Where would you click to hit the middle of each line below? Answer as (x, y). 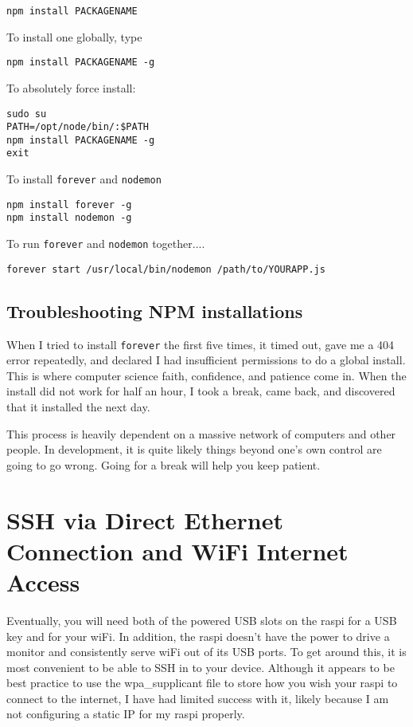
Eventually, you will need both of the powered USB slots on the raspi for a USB (202, 620)
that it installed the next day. (78, 407)
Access (43, 582)
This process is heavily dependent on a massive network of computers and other (201, 433)
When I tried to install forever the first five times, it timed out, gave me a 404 (201, 344)
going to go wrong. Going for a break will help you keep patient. (164, 464)
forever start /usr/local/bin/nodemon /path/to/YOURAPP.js (166, 269)
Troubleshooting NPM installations (155, 310)
